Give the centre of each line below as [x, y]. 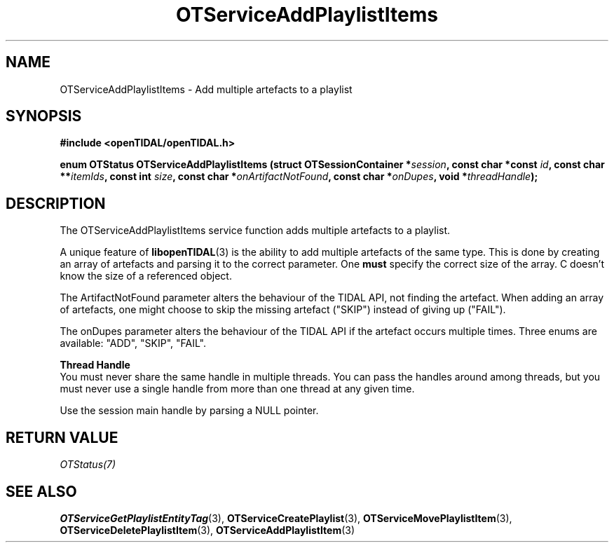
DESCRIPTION [56, 203]
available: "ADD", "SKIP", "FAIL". [133, 343]
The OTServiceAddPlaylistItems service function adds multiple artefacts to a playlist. [255, 231]
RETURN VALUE [62, 437]
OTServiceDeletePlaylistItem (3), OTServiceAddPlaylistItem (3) [207, 530]
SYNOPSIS [44, 116]
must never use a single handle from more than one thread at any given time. [237, 389]
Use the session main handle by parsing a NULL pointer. [189, 411]
